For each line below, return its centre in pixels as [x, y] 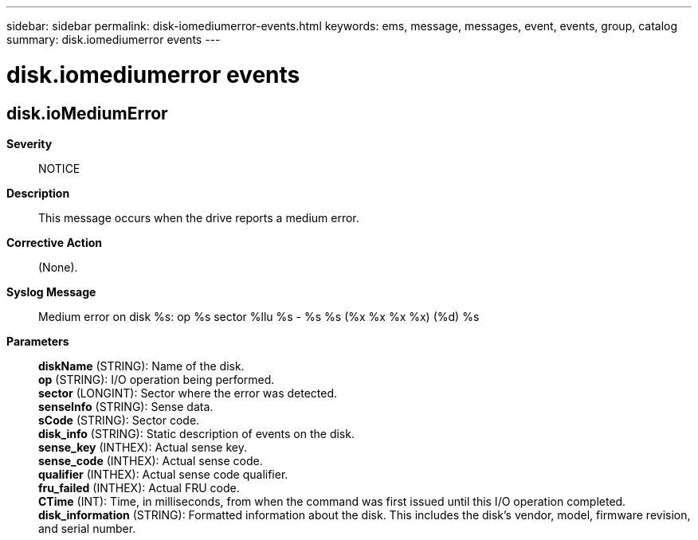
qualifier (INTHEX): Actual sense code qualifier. [163, 474]
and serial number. [87, 528]
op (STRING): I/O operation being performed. [157, 379]
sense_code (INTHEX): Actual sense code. [151, 460]
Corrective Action [54, 242]
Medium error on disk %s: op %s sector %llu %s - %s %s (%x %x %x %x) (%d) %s [259, 316]
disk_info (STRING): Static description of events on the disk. [196, 433]
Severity [29, 143]
